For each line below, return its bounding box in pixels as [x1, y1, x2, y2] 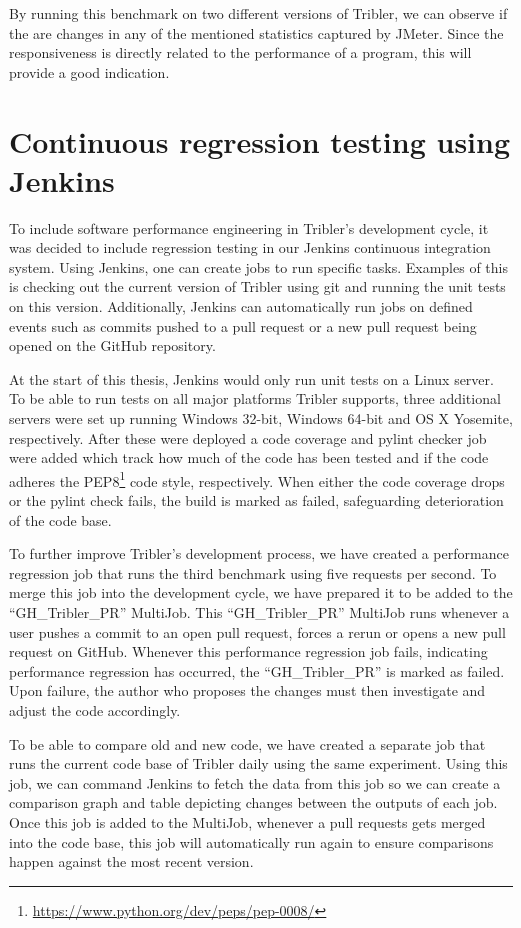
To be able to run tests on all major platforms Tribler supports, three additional [9, 388, 501, 409]
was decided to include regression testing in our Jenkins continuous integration [9, 237, 491, 258]
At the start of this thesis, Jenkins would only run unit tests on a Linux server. [9, 368, 494, 389]
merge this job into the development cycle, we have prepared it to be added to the [9, 582, 513, 603]
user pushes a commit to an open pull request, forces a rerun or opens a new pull [9, 621, 506, 642]
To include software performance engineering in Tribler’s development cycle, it [9, 217, 489, 238]
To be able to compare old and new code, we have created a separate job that [9, 733, 486, 754]
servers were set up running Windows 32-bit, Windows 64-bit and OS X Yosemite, [9, 408, 513, 429]
